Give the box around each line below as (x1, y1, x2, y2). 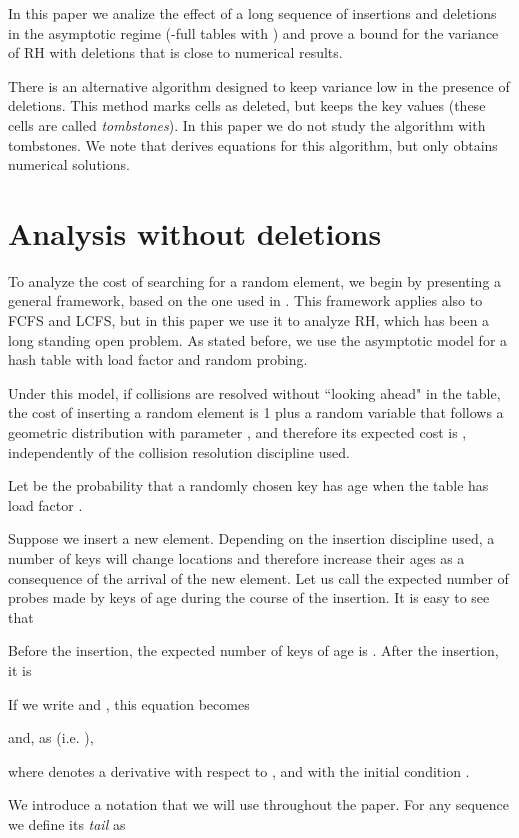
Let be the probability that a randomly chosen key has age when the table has (8, 475, 489, 496)
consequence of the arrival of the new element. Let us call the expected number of (8, 567, 509, 588)
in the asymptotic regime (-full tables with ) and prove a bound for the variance (8, 22, 499, 43)
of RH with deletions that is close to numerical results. (8, 42, 343, 63)
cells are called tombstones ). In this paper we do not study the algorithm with (8, 114, 486, 135)
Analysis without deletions (8, 212, 382, 253)
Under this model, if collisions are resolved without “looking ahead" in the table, (8, 382, 501, 403)
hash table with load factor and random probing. (8, 349, 308, 370)
